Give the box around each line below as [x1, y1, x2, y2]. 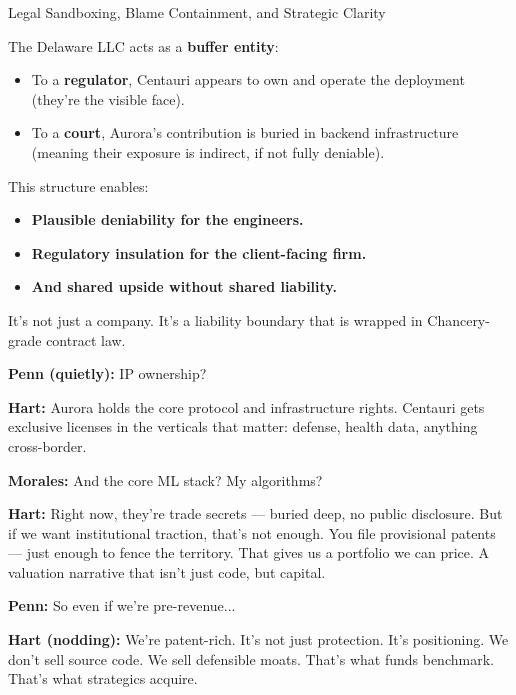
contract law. [46, 329, 126, 350]
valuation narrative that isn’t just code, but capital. [8, 561, 326, 582]
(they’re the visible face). [31, 88, 185, 109]
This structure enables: [8, 175, 149, 196]
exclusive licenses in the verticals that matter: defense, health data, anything [8, 416, 478, 437]
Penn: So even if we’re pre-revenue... [8, 595, 236, 616]
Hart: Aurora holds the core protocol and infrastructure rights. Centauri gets [8, 396, 485, 417]
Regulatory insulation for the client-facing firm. [31, 242, 367, 263]
